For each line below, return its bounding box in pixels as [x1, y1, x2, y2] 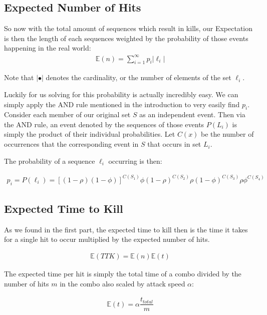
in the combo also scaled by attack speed [60, 278, 185, 288]
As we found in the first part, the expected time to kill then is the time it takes [4, 224, 248, 234]
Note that [4, 72, 34, 83]
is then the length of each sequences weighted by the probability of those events [4, 33, 248, 43]
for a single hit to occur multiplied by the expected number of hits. [4, 234, 210, 244]
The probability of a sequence [4, 155, 95, 166]
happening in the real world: [4, 43, 91, 53]
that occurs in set [147, 139, 201, 149]
